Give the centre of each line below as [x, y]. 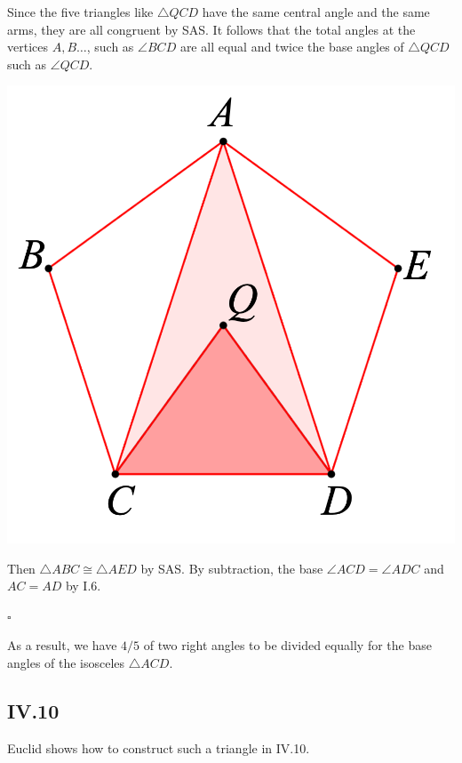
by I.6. [83, 586]
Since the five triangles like [80, 12]
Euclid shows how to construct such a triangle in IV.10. [159, 747]
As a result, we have [62, 645]
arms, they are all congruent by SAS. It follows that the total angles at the [211, 29]
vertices [28, 47]
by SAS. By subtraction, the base [232, 568]
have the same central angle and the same [316, 12]
